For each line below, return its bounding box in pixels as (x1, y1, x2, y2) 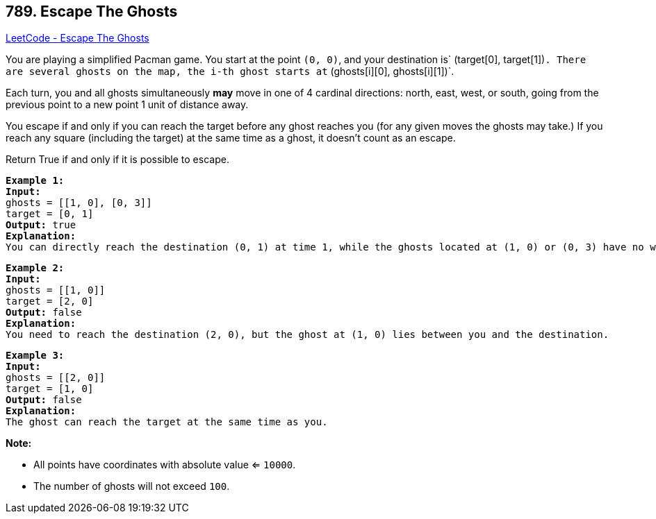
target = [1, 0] (6, 383, 94, 395)
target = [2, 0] (6, 296, 94, 307)
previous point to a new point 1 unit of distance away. (6, 99, 249, 111)
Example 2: (6, 262, 65, 274)
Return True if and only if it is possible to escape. (6, 153, 229, 166)
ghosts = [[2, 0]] (6, 372, 106, 384)
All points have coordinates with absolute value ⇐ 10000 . (33, 459, 296, 471)
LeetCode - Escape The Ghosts (6, 32, 149, 44)
